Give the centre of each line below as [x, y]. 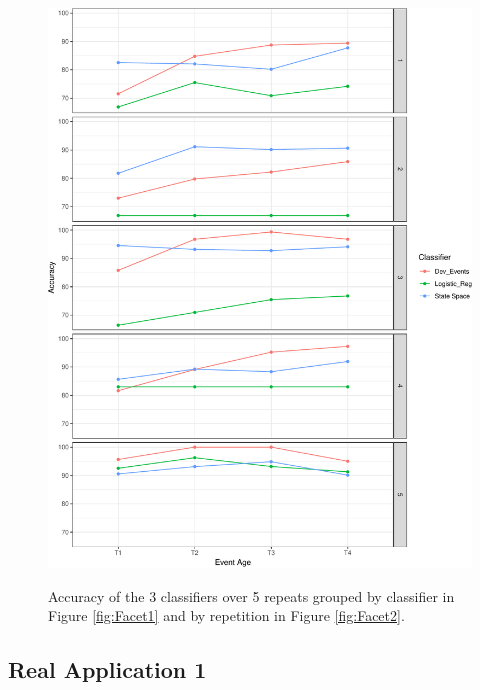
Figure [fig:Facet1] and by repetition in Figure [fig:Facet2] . [226, 615]
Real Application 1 [107, 669]
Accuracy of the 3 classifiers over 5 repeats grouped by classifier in [251, 595]
